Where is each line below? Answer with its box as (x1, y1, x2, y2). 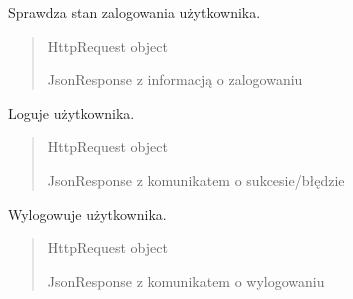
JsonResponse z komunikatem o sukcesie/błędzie (47, 169, 345, 190)
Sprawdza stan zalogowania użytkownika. (8, 2, 261, 22)
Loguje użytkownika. (8, 102, 135, 123)
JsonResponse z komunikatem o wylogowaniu (47, 270, 325, 291)
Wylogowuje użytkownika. (8, 203, 167, 224)
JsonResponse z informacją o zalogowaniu (47, 69, 303, 90)
